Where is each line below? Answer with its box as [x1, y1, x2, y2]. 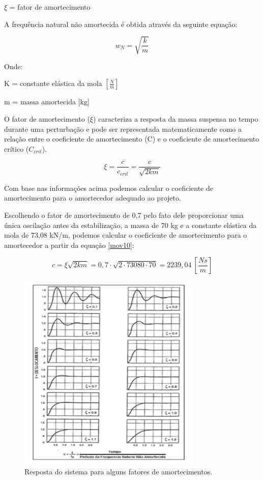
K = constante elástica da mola [4, 78, 102, 89]
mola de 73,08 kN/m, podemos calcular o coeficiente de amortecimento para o [4, 230, 247, 240]
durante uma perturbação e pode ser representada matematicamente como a [4, 123, 242, 134]
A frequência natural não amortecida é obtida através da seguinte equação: [4, 18, 238, 29]
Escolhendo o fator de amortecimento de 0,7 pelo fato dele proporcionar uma [4, 209, 244, 220]
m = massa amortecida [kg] [4, 96, 90, 107]
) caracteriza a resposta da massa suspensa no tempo [93, 113, 258, 124]
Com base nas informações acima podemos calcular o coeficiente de [4, 182, 213, 193]
